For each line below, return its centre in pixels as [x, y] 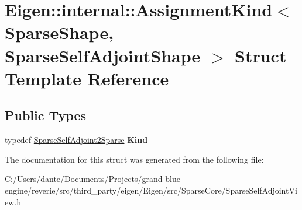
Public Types [46, 115]
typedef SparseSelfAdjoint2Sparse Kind [76, 140]
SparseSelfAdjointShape [103, 55]
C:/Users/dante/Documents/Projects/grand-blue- [94, 179]
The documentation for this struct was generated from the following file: [134, 159]
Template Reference [87, 78]
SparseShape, [59, 32]
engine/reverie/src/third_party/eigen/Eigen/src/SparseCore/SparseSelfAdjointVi [151, 190]
